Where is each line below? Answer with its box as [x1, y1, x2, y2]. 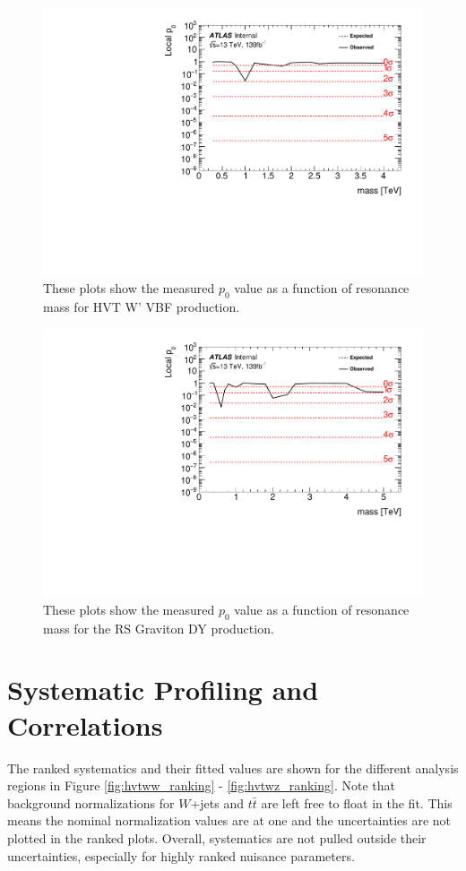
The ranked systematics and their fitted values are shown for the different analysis [7, 758, 459, 777]
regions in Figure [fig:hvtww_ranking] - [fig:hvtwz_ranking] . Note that [7, 776, 395, 795]
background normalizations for [7, 793, 175, 812]
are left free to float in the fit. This [261, 793, 453, 812]
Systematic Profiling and [7, 671, 319, 708]
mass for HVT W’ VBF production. [43, 298, 240, 316]
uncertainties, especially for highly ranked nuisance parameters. [7, 846, 355, 865]
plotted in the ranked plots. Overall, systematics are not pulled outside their [7, 828, 427, 847]
